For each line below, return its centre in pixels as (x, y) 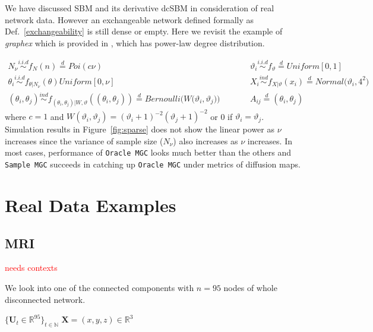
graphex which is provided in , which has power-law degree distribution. (135, 42)
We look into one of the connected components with (99, 287)
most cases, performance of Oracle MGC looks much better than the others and (148, 152)
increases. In (270, 140)
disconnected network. (45, 299)
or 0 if (222, 116)
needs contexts (31, 268)
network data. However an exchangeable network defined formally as (129, 19)
